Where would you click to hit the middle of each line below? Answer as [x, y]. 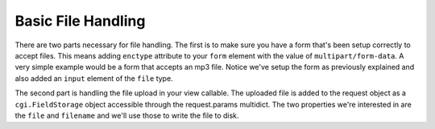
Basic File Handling [80, 21]
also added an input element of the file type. [94, 78]
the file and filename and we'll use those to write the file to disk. [127, 115]
